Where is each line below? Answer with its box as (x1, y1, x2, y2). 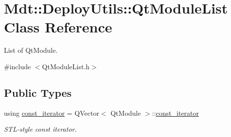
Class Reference (4, 17, 112, 37)
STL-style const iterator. (4, 124, 77, 134)
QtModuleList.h (42, 61, 90, 71)
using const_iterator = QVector (4, 107, 99, 118)
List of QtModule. (4, 45, 58, 55)
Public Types (4, 85, 72, 100)
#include (4, 61, 31, 71)
